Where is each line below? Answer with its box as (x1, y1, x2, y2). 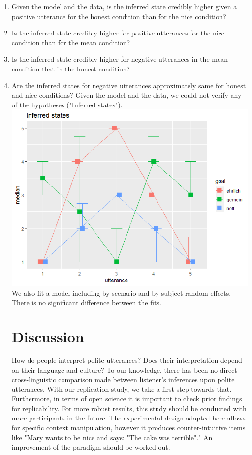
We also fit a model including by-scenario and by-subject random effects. (11, 287, 231, 298)
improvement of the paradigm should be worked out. (11, 442, 170, 452)
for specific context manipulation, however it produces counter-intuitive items (11, 422, 246, 433)
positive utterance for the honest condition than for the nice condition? (11, 11, 226, 21)
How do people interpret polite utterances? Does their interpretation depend (11, 354, 242, 365)
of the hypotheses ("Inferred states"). (11, 99, 123, 109)
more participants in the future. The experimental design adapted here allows (11, 413, 246, 423)
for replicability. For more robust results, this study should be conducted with (11, 403, 247, 413)
